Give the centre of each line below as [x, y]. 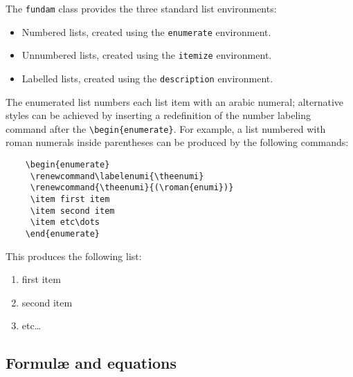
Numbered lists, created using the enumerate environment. [146, 31]
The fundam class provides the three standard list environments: [141, 8]
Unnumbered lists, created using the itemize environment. [147, 55]
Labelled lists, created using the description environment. [147, 78]
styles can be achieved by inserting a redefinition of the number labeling [158, 115]
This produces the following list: [74, 256]
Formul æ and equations [91, 363]
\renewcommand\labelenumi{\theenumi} [117, 176]
